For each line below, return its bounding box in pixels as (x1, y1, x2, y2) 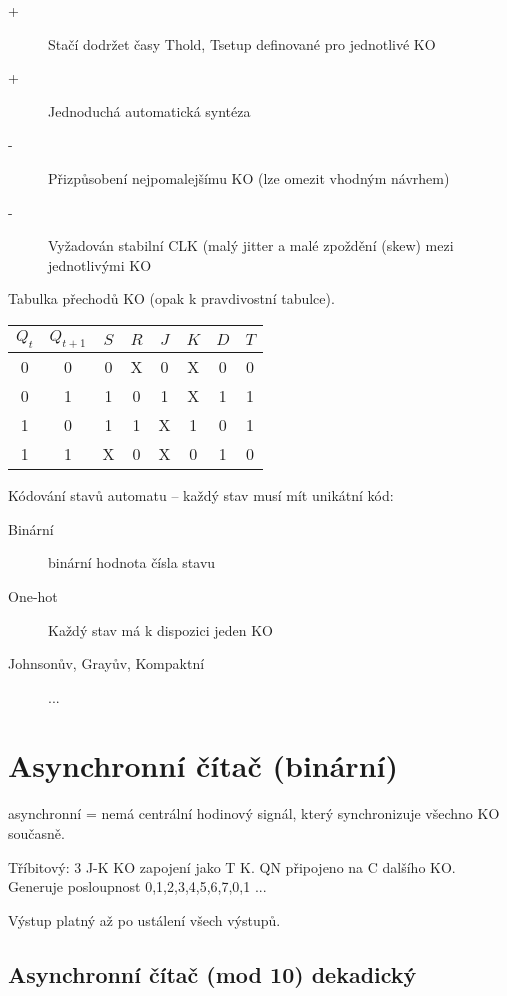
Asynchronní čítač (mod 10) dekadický (8, 958, 417, 989)
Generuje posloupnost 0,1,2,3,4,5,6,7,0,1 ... (8, 876, 267, 897)
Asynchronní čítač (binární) (8, 745, 398, 786)
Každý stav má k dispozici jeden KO (48, 619, 273, 640)
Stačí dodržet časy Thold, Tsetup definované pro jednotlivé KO (48, 33, 436, 54)
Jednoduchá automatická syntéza (48, 100, 251, 121)
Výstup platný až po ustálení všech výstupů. (8, 909, 281, 930)
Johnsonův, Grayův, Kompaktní (8, 653, 205, 674)
